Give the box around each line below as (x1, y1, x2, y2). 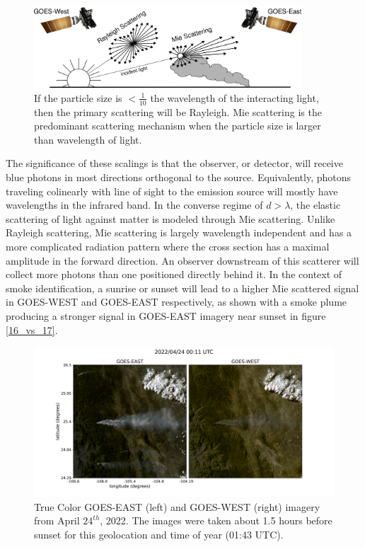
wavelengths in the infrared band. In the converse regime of (6, 197, 263, 212)
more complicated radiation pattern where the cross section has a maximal (6, 239, 330, 254)
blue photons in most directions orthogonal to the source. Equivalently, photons (6, 170, 352, 185)
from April (34, 513, 80, 528)
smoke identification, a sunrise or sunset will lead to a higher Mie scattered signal (6, 280, 359, 295)
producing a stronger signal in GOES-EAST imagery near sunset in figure (6, 308, 326, 323)
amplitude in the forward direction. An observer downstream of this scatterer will (6, 253, 359, 267)
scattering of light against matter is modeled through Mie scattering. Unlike (6, 211, 335, 226)
